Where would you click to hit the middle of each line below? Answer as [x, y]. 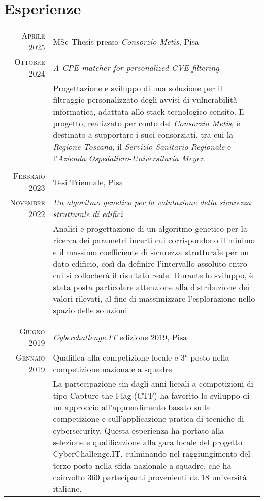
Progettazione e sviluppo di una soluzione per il [138, 88]
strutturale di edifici [88, 214]
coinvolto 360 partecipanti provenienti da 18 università [150, 477]
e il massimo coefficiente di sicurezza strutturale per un [151, 252]
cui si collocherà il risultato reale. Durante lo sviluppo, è [153, 275]
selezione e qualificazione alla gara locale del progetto [148, 442]
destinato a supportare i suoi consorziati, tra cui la [143, 135]
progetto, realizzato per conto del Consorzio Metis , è [146, 123]
